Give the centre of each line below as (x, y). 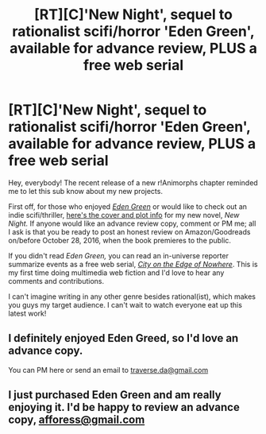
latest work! (27, 313)
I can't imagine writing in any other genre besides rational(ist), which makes (132, 296)
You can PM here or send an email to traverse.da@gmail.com (108, 370)
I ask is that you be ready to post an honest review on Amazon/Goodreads (129, 231)
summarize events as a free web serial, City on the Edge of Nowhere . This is (133, 264)
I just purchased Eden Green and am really (115, 395)
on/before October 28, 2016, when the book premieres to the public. (120, 240)
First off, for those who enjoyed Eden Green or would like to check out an (128, 206)
